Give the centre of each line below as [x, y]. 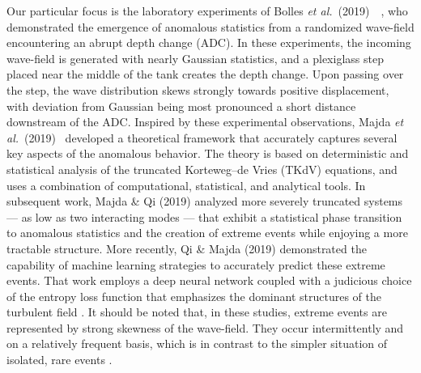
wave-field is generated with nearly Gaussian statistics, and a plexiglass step [195, 58]
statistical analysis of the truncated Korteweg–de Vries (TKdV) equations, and [202, 169]
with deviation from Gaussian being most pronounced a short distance [181, 106]
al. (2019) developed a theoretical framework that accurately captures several [202, 137]
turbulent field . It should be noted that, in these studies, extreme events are [197, 312]
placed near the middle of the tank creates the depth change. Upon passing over [205, 74]
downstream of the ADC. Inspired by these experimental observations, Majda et [205, 122]
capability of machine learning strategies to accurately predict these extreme [196, 264]
